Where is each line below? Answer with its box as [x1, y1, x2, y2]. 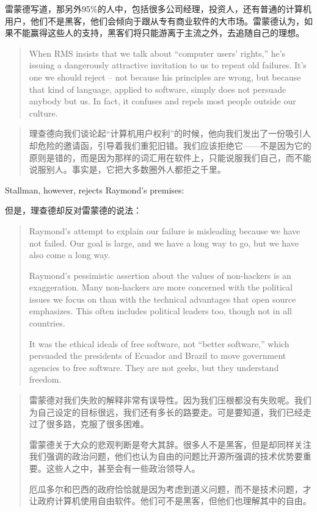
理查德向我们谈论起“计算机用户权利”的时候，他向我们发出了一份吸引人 [29, 127, 312, 140]
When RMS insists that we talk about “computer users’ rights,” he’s [29, 46, 286, 59]
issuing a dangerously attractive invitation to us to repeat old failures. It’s [29, 59, 307, 71]
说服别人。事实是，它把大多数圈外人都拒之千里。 [29, 163, 226, 176]
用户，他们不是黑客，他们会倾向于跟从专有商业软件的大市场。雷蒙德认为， [5, 14, 304, 27]
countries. [29, 317, 65, 330]
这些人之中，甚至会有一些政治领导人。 [46, 462, 200, 474]
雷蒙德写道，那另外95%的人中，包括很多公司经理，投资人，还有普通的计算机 [5, 2, 312, 15]
